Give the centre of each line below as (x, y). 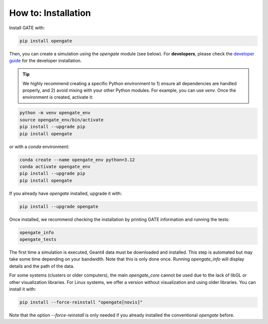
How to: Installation (50, 13)
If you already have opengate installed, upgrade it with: (66, 193)
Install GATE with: (27, 28)
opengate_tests (38, 240)
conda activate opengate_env (55, 166)
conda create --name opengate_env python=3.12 (77, 160)
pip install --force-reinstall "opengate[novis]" (81, 302)
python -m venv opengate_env (55, 113)
